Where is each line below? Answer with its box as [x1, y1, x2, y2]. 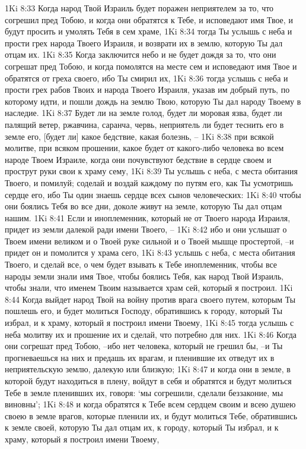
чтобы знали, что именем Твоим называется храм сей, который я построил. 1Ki [5, 281, 293, 294]
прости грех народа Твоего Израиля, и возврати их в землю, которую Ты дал [5, 36, 283, 49]
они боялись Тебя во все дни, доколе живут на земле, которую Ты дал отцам [5, 200, 282, 212]
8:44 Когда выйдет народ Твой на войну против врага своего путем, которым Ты [5, 293, 296, 305]
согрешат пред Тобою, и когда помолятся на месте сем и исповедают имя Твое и [5, 59, 297, 72]
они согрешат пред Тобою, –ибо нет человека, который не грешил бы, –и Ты [5, 340, 283, 352]
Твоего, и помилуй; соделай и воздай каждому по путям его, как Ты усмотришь [5, 176, 293, 189]
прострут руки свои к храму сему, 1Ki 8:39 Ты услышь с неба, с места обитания [5, 165, 298, 177]
